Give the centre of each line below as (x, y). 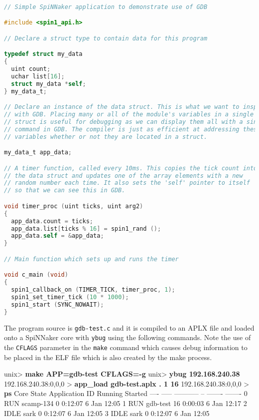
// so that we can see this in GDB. (65, 191)
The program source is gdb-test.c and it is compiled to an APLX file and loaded (129, 327)
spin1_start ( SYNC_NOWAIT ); (58, 304)
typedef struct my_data (43, 54)
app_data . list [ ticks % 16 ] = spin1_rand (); (86, 228)
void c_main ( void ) (36, 275)
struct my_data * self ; (49, 84)
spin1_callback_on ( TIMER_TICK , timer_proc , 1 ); (93, 290)
